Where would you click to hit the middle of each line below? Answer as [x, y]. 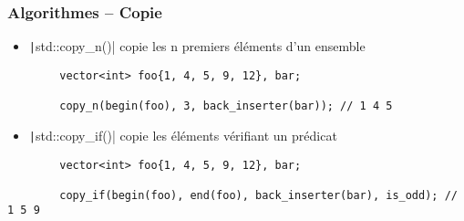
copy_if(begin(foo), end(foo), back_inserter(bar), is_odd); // [258, 195]
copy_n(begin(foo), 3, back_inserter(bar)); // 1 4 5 [226, 106]
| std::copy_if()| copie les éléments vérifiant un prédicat [183, 135]
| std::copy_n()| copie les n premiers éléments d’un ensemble [197, 46]
